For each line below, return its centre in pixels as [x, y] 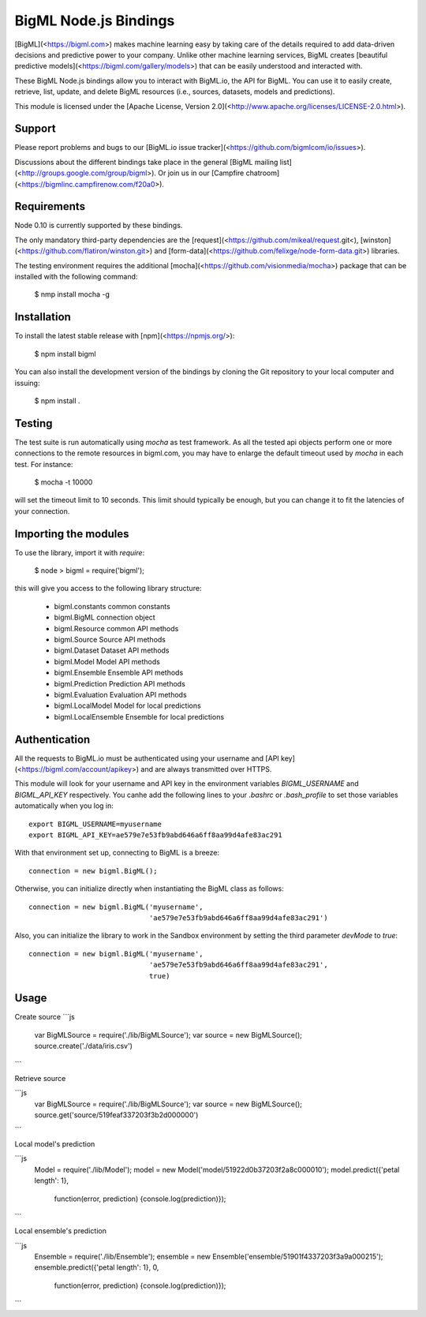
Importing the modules [72, 534]
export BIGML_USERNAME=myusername [95, 824]
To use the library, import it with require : [80, 552]
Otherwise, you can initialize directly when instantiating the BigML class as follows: [149, 889]
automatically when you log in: [64, 806]
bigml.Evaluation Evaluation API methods [120, 694]
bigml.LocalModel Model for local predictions [127, 705]
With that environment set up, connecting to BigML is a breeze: [117, 853]
